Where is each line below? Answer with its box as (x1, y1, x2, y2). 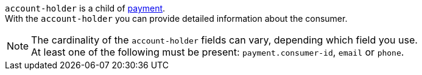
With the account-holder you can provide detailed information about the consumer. (5, 13, 348, 24)
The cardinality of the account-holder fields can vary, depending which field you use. (31, 34, 418, 46)
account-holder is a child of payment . (5, 3, 166, 13)
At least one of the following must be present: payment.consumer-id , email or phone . (31, 46, 404, 58)
